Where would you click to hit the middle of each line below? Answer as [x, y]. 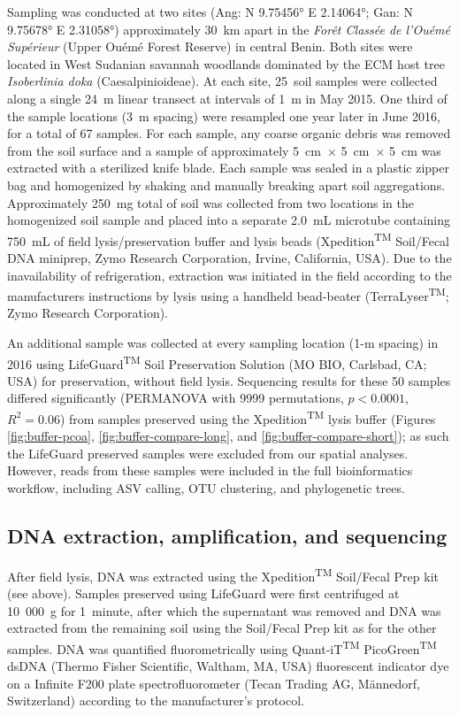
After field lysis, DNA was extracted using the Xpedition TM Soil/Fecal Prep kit [223, 574]
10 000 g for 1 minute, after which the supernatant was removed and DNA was [224, 610]
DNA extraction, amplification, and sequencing [227, 536]
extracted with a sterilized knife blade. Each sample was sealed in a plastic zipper [228, 168]
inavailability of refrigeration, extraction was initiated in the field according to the [229, 275]
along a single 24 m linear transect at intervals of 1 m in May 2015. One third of [227, 98]
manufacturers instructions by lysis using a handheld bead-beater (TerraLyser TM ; [228, 294]
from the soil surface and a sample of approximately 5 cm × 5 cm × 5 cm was [224, 150]
